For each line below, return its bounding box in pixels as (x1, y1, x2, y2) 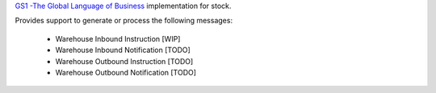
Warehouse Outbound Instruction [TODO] (55, 56, 194, 66)
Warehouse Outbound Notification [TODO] (55, 67, 197, 77)
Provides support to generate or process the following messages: (15, 16, 233, 26)
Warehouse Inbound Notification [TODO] (55, 45, 191, 55)
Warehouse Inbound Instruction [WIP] (55, 34, 181, 43)
